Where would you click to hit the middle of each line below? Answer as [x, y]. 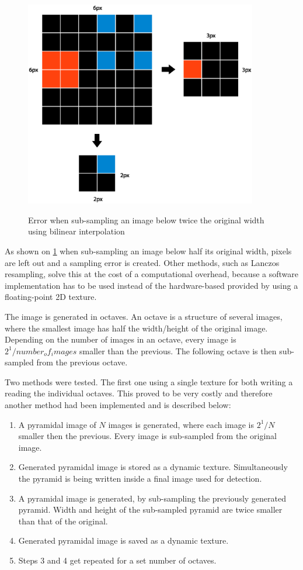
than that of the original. [63, 521]
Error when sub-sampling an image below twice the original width [146, 220]
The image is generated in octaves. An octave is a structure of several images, [144, 316]
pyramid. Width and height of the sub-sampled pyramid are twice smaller [150, 509]
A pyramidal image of [57, 424]
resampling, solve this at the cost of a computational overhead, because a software [151, 274]
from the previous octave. [82, 362]
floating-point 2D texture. [51, 297]
